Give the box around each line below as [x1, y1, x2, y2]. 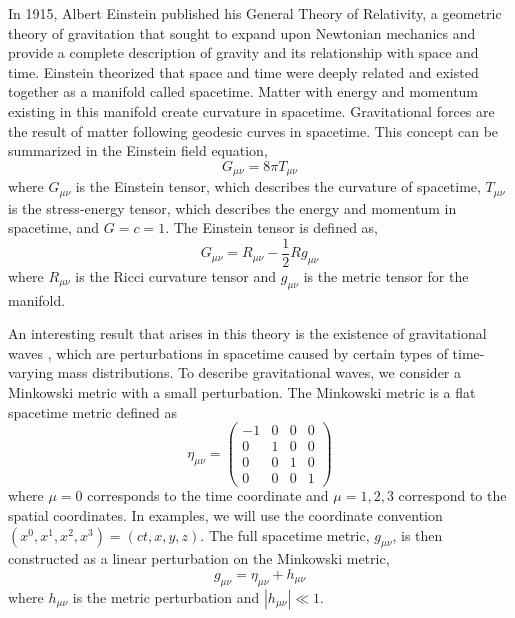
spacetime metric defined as [8, 401, 177, 422]
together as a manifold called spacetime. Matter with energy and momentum [8, 81, 479, 102]
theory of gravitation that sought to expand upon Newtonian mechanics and [8, 22, 476, 43]
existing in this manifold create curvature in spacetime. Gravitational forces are [8, 100, 495, 121]
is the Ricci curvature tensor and [75, 265, 277, 286]
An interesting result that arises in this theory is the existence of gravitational [8, 323, 487, 344]
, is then [392, 524, 443, 545]
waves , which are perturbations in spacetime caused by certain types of [8, 342, 448, 363]
